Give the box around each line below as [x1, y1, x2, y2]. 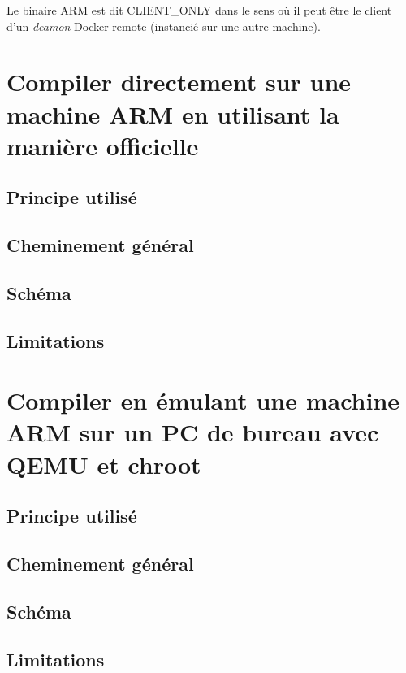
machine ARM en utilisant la [6, 97, 339, 130]
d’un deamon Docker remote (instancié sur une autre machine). [6, 17, 321, 34]
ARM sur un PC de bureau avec [6, 415, 379, 449]
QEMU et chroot [6, 447, 201, 480]
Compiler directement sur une [6, 65, 352, 98]
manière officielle [6, 128, 199, 162]
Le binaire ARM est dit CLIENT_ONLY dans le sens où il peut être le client [6, 2, 392, 18]
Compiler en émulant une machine [6, 384, 400, 417]
